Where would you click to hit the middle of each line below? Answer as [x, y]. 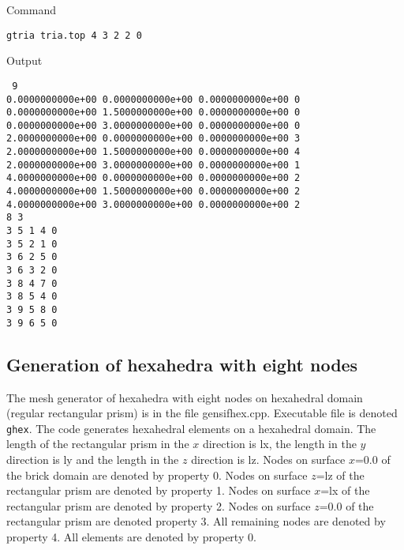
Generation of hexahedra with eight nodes [182, 364]
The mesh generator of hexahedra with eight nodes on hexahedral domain [185, 397]
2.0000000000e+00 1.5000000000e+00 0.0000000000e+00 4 [153, 152]
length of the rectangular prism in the [98, 444]
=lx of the [345, 490]
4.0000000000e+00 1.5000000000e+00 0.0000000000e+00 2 [153, 192]
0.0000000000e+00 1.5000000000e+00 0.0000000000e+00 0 [153, 113]
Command [31, 9]
